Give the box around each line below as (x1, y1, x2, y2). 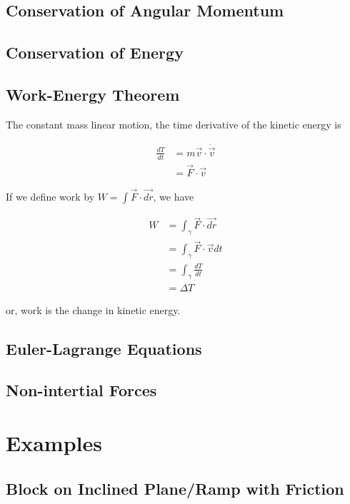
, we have (153, 189, 194, 204)
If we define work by (6, 189, 95, 204)
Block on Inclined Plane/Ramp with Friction (6, 477, 344, 499)
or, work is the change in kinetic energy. (6, 302, 181, 317)
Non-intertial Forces (6, 379, 157, 401)
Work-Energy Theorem (6, 83, 180, 105)
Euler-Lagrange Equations (6, 337, 202, 359)
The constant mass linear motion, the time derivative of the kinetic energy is (6, 116, 341, 131)
